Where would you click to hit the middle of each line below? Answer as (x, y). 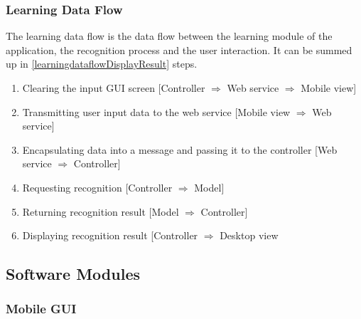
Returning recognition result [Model (101, 211)
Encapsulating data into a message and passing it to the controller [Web (180, 149)
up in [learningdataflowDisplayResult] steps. (102, 64)
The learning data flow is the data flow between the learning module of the (169, 36)
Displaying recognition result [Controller (110, 235)
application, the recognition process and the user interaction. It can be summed (179, 49)
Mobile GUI (41, 309)
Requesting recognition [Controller (97, 187)
